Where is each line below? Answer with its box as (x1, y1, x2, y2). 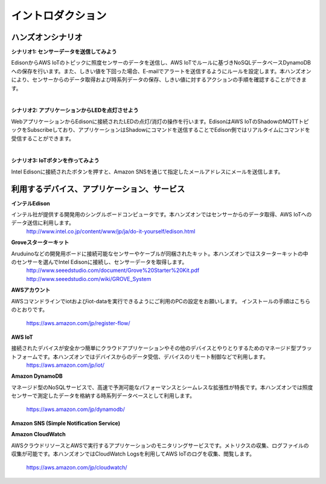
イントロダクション (11, 9, 107, 22)
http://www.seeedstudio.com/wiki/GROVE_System (26, 275, 152, 282)
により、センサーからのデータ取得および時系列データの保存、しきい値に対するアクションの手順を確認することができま (11, 76, 307, 83)
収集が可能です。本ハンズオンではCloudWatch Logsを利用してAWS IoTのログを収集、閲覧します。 (11, 450, 255, 457)
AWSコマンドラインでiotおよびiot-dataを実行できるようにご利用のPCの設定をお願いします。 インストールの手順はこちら (11, 297, 311, 305)
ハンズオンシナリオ (11, 32, 83, 42)
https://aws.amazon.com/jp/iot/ (26, 361, 105, 369)
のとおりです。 (11, 306, 48, 313)
